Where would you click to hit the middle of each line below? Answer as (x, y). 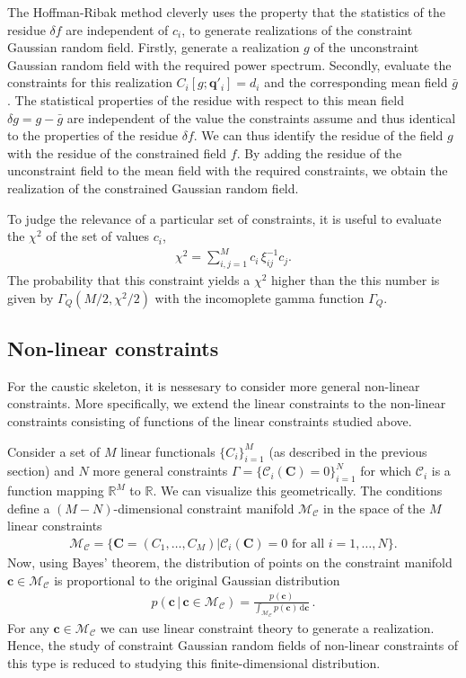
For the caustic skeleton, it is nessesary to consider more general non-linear (214, 385)
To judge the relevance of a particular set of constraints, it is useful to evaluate (224, 218)
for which (386, 471)
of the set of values (98, 236)
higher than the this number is (356, 280)
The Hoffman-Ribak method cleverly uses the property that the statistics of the (226, 12)
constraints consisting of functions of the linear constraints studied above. (210, 421)
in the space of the (374, 508)
